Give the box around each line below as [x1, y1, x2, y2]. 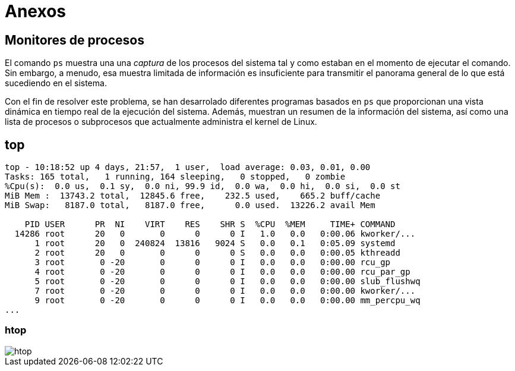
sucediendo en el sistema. [5, 78, 107, 89]
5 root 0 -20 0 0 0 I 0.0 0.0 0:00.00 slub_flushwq [34, 276, 421, 287]
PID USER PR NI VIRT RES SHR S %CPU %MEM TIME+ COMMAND [24, 219, 396, 229]
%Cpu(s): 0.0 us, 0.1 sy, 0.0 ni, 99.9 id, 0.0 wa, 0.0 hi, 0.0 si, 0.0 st [5, 181, 400, 191]
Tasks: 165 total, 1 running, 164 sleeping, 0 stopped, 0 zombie [5, 172, 346, 182]
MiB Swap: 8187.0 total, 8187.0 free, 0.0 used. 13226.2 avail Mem [5, 200, 375, 210]
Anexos [5, 1, 66, 21]
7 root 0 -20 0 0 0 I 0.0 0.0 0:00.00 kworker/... [34, 286, 416, 296]
